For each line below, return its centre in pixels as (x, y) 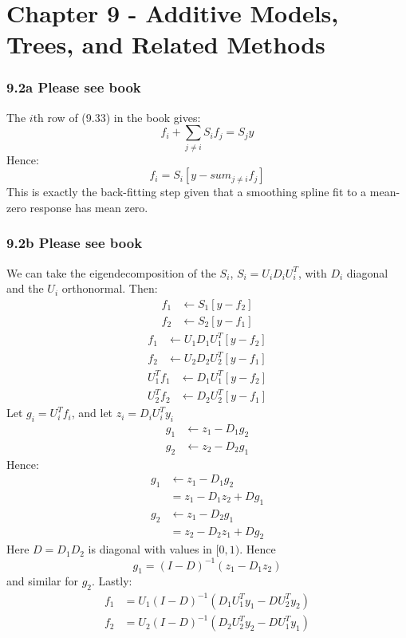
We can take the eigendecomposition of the (111, 272)
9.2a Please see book (74, 87)
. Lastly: (112, 581)
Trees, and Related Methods (166, 44)
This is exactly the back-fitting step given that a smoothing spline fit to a (187, 192)
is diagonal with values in (150, 549)
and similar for (43, 581)
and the (25, 288)
